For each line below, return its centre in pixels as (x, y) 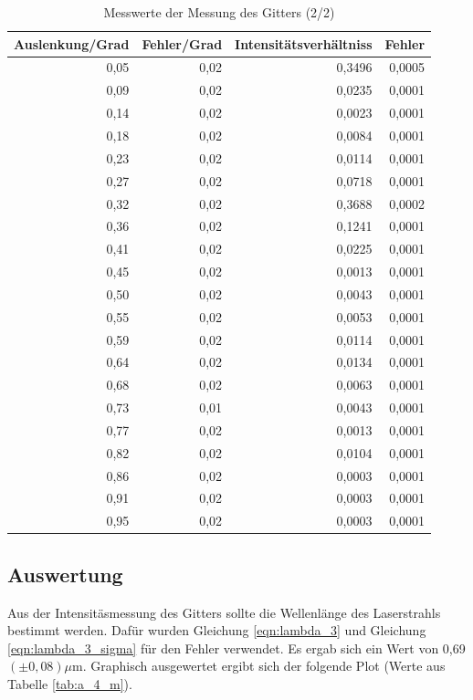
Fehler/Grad (182, 43)
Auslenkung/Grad (72, 43)
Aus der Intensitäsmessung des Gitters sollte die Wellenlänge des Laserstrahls (224, 612)
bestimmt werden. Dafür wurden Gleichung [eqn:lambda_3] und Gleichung (217, 630)
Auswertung (65, 574)
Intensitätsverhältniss (304, 43)
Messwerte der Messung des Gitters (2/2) (219, 12)
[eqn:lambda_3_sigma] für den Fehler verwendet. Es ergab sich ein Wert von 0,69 (236, 648)
